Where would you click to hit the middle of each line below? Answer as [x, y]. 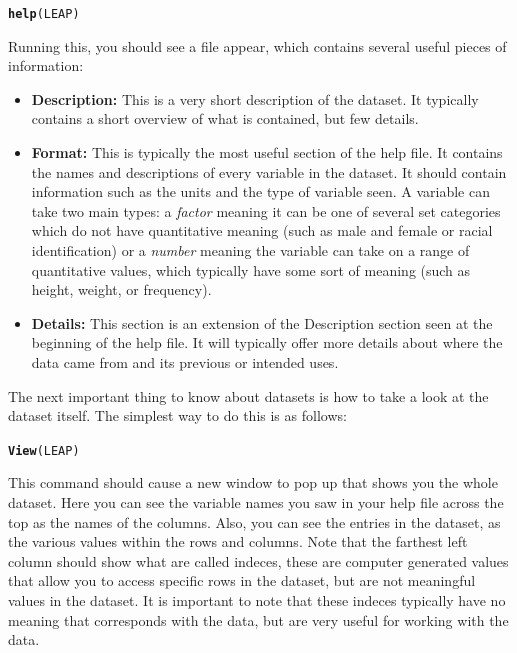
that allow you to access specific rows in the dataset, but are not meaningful [242, 580]
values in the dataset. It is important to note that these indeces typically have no [257, 599]
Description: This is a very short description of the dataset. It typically [255, 98]
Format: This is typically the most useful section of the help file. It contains [267, 152]
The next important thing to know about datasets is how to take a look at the [248, 395]
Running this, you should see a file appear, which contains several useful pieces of [257, 45]
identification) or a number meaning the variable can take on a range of [250, 250]
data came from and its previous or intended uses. [185, 361]
